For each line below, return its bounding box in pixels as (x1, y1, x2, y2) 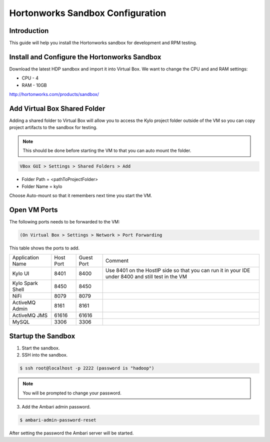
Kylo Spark (12, 280, 38, 287)
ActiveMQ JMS (12, 312, 48, 319)
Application (12, 254, 39, 261)
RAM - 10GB (21, 82, 47, 88)
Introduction (9, 26, 49, 35)
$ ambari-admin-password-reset (19, 417, 97, 422)
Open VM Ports (9, 205, 58, 214)
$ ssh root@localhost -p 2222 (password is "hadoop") (19, 365, 154, 371)
